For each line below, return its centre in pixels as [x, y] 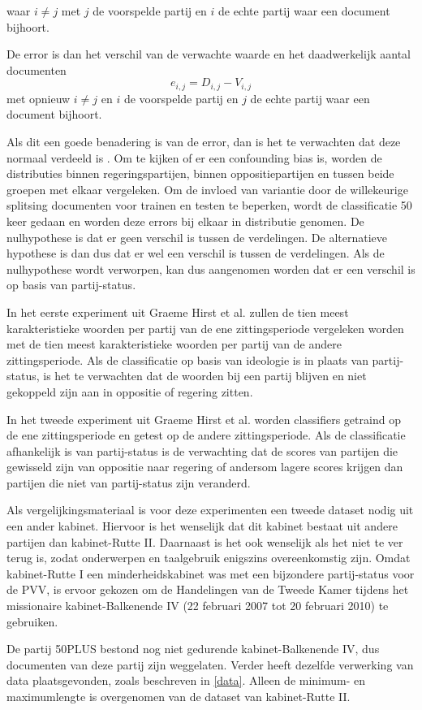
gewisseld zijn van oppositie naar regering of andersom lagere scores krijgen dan [205, 467]
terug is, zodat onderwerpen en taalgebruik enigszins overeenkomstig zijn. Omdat [209, 558]
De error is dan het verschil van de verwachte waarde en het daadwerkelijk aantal [209, 54]
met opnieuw [39, 98]
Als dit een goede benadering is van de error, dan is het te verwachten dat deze [204, 142]
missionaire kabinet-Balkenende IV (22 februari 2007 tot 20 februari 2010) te [198, 606]
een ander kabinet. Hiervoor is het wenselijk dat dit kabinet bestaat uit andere [202, 526]
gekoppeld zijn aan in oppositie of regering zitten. [130, 391]
